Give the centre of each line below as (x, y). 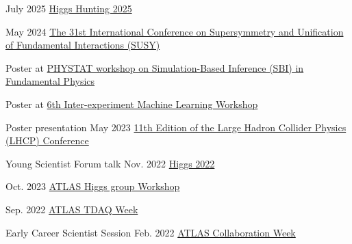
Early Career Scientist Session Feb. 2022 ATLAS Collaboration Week (151, 232)
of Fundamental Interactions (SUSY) (83, 45)
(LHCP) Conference (47, 140)
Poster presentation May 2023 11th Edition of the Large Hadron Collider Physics (176, 127)
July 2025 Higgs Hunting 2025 (69, 8)
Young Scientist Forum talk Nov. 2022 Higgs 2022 (110, 163)
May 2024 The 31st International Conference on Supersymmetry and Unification (175, 31)
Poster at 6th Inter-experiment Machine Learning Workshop (132, 104)
